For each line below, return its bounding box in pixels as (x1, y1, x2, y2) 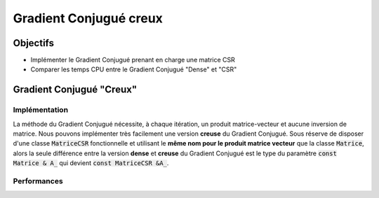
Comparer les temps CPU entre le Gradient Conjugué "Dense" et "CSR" (30, 65, 237, 73)
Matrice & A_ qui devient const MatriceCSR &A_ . (13, 159, 169, 167)
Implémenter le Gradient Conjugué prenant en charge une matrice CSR (30, 56, 235, 64)
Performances (13, 176, 63, 185)
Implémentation (13, 105, 69, 115)
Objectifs (13, 37, 55, 49)
